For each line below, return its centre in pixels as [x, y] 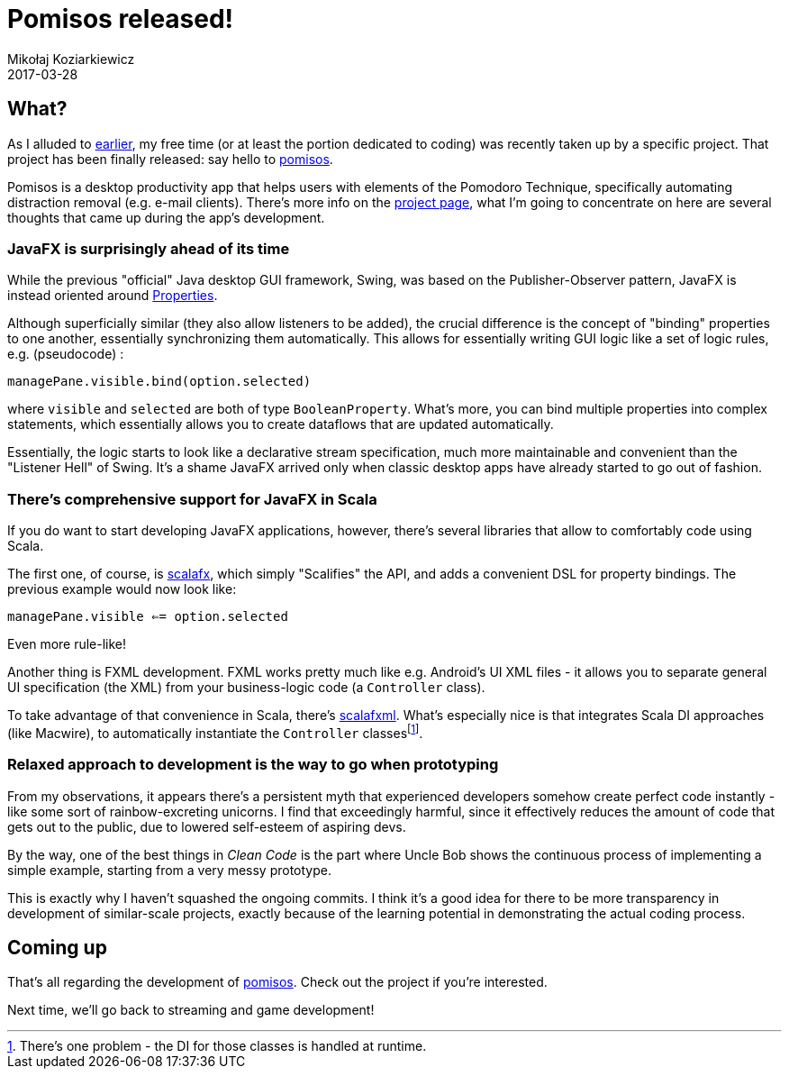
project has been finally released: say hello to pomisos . [170, 159]
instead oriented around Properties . [113, 296]
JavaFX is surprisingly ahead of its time [149, 248]
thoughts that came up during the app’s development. [166, 217]
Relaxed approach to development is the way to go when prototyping [253, 765]
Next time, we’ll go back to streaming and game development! [191, 1010]
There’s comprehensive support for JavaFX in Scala [192, 499]
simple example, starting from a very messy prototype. [169, 870]
